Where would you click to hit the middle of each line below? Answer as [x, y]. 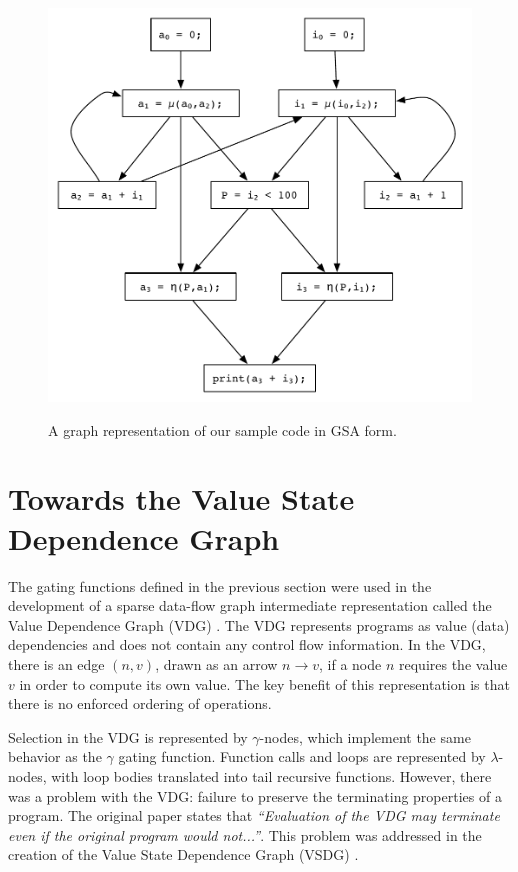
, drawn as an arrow [216, 663]
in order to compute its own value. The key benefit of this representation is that [264, 683]
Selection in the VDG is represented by [128, 736]
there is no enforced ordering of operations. [140, 703]
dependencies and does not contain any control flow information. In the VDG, [247, 644]
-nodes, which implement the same [365, 736]
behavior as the [55, 756]
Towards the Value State [181, 498]
